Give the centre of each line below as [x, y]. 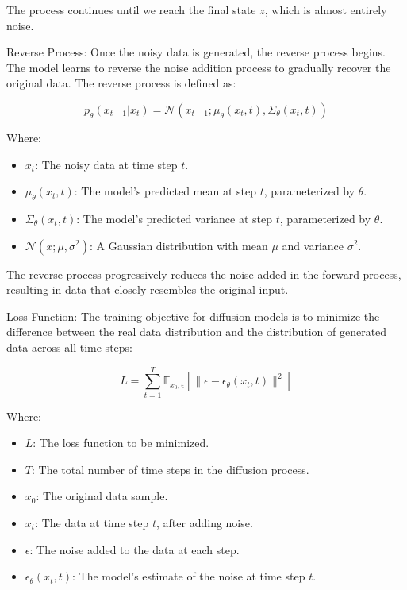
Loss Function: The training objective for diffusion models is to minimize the [193, 316]
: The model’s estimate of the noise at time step [188, 576]
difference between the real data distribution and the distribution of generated [197, 332]
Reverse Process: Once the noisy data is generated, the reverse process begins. [196, 52]
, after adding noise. [205, 523]
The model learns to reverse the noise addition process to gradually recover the [199, 67]
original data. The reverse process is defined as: [121, 83]
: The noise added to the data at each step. [134, 549]
